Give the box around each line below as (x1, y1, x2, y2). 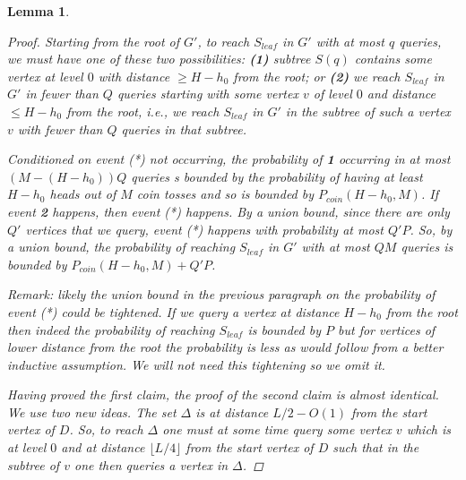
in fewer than (25, 84, 99, 103)
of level (313, 84, 352, 103)
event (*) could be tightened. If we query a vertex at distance (7, 302, 340, 321)
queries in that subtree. (121, 119, 247, 138)
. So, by (410, 219, 453, 238)
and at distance (61, 438, 145, 457)
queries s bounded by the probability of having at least (131, 167, 423, 185)
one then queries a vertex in (73, 455, 229, 474)
